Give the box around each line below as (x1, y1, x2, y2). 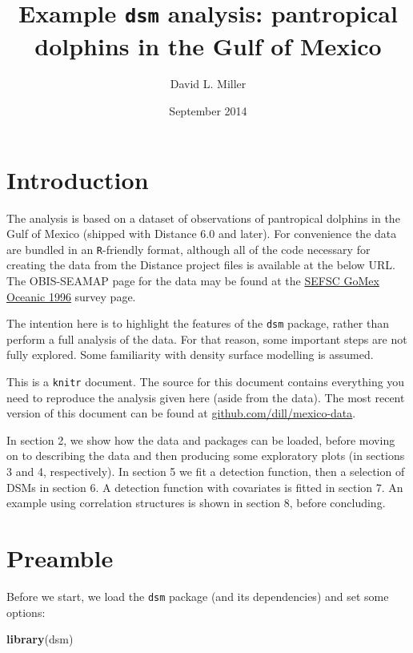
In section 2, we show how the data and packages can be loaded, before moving (6, 431, 395, 448)
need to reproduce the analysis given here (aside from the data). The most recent (6, 389, 405, 405)
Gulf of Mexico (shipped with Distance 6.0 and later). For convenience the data (6, 225, 397, 242)
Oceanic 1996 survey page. (6, 288, 136, 304)
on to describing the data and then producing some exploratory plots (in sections (6, 447, 405, 464)
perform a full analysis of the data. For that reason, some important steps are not (6, 330, 407, 347)
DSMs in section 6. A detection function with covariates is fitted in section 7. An (6, 478, 403, 495)
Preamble (6, 542, 114, 574)
